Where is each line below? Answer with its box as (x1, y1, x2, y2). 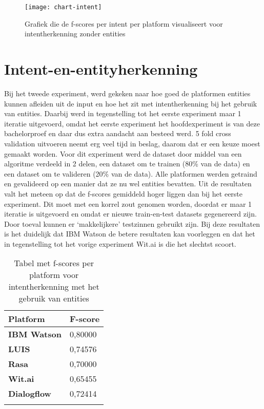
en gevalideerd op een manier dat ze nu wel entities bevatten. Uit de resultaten (4, 178, 252, 189)
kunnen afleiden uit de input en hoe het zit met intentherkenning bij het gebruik (4, 98, 257, 109)
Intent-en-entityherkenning (4, 58, 198, 79)
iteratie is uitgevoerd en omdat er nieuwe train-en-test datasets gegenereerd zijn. (4, 208, 257, 219)
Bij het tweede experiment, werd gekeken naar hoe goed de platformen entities (4, 88, 251, 98)
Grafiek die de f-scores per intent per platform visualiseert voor (25, 18, 223, 29)
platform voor (29, 269, 79, 281)
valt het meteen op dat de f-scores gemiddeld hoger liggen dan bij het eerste (4, 188, 243, 199)
